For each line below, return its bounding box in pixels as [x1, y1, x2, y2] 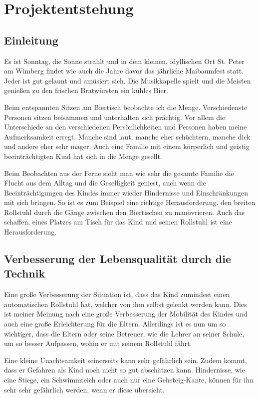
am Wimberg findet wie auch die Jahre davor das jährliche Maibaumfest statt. [4, 65, 244, 76]
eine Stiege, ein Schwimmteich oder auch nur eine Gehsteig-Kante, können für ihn [4, 374, 254, 385]
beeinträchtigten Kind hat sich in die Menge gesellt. [4, 150, 162, 161]
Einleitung [4, 32, 58, 47]
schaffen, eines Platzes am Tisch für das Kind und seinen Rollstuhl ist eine [4, 216, 232, 227]
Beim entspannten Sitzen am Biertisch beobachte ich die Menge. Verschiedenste [4, 101, 248, 112]
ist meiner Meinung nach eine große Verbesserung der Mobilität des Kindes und [4, 308, 248, 319]
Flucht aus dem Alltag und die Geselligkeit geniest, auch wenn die [4, 177, 206, 188]
